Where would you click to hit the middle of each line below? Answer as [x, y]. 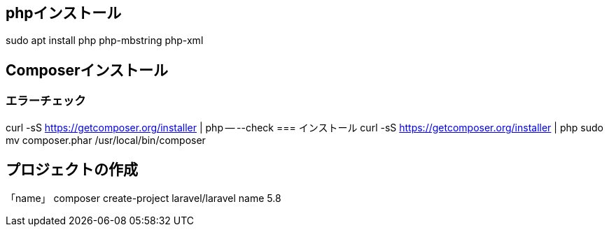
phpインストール [64, 13]
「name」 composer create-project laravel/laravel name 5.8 [143, 198]
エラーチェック [46, 101]
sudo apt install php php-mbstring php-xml [105, 41]
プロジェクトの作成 [72, 170]
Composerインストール [87, 70]
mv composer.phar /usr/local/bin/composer [106, 140]
